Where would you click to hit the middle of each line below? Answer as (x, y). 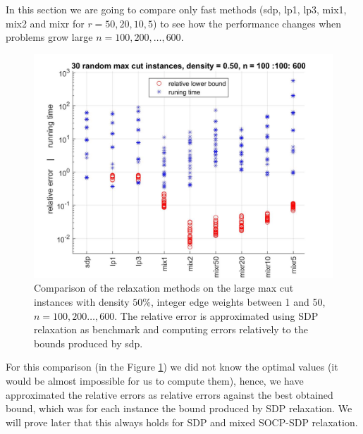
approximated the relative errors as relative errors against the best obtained (170, 394)
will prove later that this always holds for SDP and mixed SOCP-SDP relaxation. (182, 422)
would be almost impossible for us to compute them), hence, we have (155, 380)
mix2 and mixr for (45, 23)
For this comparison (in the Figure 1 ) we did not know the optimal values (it (172, 367)
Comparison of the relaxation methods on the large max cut (164, 288)
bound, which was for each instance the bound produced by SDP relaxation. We (179, 408)
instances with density (82, 301)
